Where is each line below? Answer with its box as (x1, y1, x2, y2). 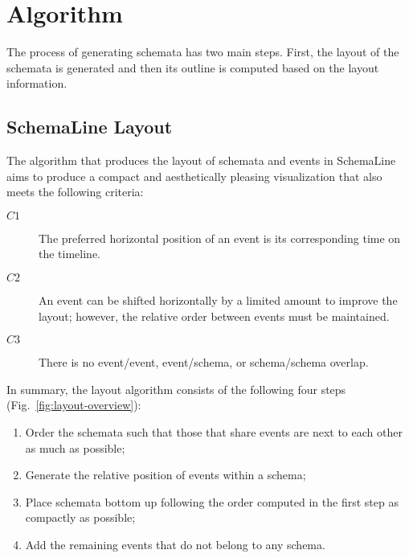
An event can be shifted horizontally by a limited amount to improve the (39, 292, 398, 309)
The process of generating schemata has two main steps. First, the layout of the (6, 43, 399, 60)
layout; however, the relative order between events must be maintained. (39, 307, 390, 324)
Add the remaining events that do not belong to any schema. (25, 536, 325, 553)
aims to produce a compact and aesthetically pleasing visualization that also (6, 167, 382, 184)
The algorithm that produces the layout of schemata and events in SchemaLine (6, 152, 396, 169)
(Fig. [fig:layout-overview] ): (6, 396, 141, 413)
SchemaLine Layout (6, 114, 173, 139)
